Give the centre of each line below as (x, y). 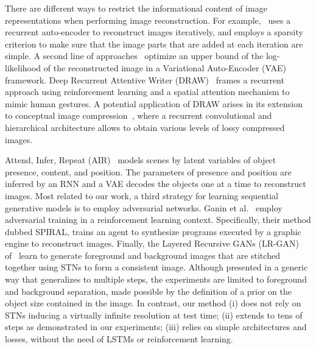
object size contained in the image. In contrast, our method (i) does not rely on (153, 303)
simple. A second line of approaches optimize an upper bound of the (134, 56)
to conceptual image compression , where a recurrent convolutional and (139, 115)
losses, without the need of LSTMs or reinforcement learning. (119, 339)
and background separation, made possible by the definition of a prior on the (149, 291)
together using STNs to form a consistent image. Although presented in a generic (156, 267)
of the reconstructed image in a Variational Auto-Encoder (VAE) (165, 67)
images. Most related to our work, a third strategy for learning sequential (142, 195)
